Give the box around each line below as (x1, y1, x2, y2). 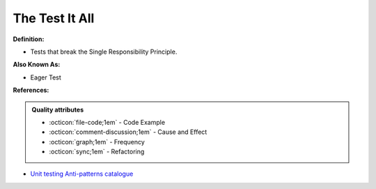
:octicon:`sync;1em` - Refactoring (49, 147, 145, 156)
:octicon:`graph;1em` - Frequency (49, 137, 146, 146)
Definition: (13, 35, 45, 43)
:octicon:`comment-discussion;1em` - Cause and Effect (49, 128, 207, 136)
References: (13, 86, 49, 94)
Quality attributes (31, 105, 84, 114)
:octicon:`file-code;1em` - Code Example (49, 118, 166, 126)
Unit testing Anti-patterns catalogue (30, 169, 134, 178)
